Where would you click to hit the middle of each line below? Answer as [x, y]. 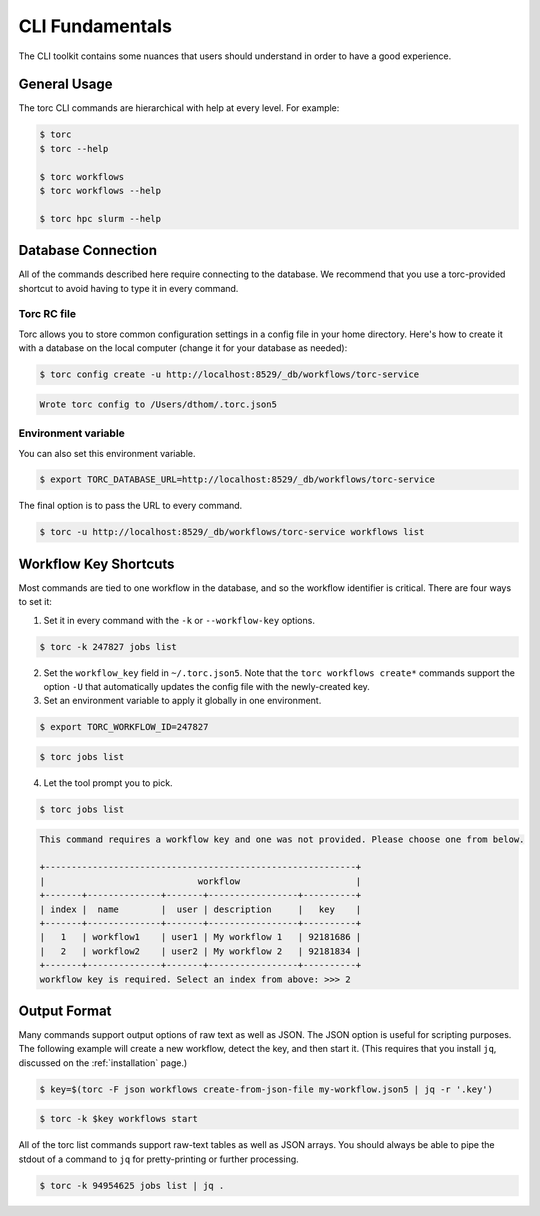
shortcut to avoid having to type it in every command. [128, 288]
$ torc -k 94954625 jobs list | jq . [132, 1185]
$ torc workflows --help [100, 190]
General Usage [66, 84]
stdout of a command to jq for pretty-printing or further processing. [158, 1159]
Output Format [65, 1010]
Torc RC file [47, 314]
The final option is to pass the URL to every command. [130, 506]
